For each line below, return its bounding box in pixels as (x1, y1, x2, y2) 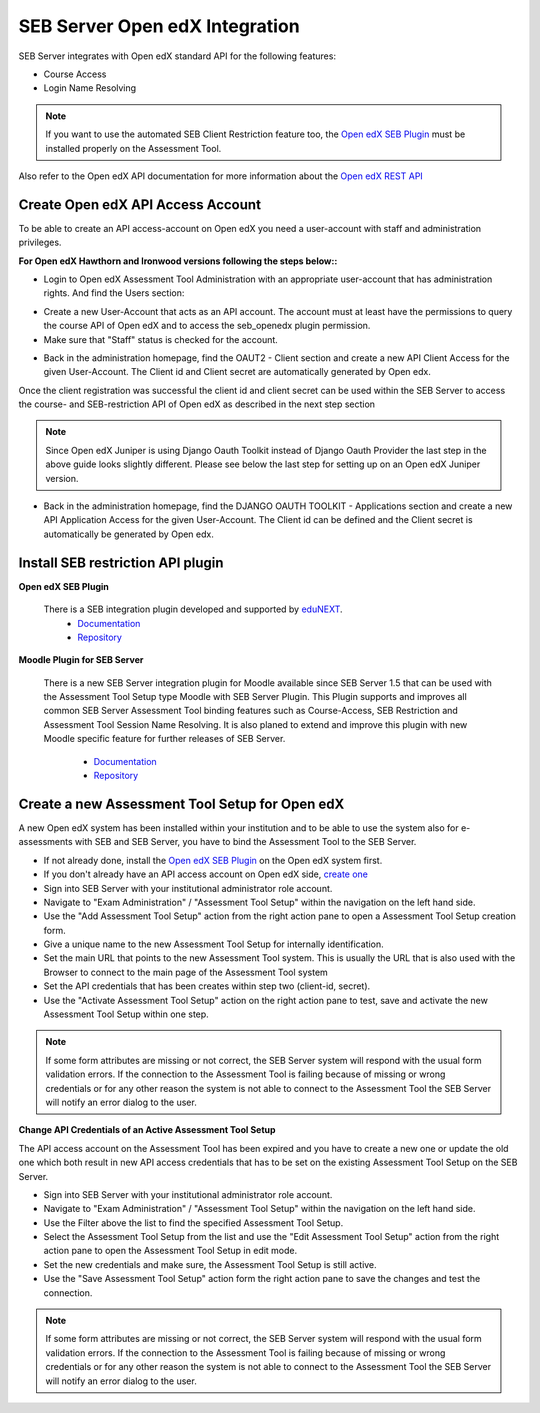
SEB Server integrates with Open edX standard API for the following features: (18, 50, 337, 62)
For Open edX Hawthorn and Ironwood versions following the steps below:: (18, 255, 338, 267)
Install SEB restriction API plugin (18, 554, 224, 571)
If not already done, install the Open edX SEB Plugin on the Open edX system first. (43, 854, 383, 866)
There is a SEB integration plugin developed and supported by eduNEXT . (43, 603, 344, 615)
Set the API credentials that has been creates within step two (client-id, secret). (43, 980, 371, 992)
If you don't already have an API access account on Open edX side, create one (43, 868, 369, 880)
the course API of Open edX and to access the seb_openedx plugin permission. (43, 320, 371, 332)
